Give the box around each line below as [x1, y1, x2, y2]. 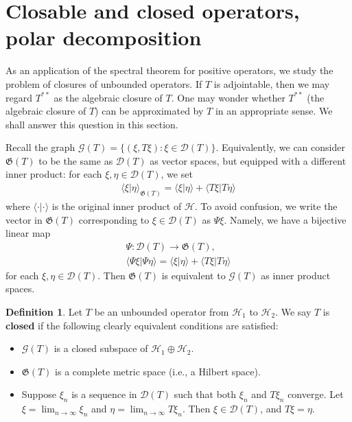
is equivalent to [161, 268, 226, 282]
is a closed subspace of [54, 341, 148, 355]
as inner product [261, 268, 331, 282]
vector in [5, 212, 43, 226]
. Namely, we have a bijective [224, 212, 347, 226]
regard [5, 90, 32, 104]
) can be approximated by [95, 104, 204, 118]
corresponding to [78, 212, 150, 226]
